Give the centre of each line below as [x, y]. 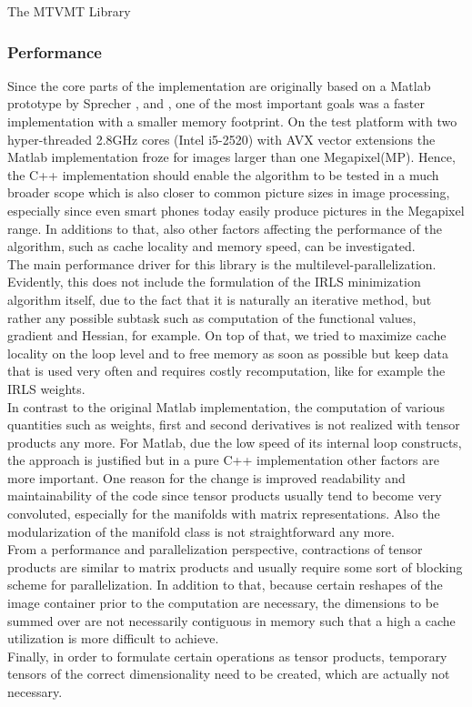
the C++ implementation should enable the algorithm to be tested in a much [223, 174]
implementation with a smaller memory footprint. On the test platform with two [232, 121]
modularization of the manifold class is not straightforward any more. [201, 531]
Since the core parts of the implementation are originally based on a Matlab [219, 85]
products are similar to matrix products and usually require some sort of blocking [235, 566]
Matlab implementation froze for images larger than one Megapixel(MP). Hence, [231, 157]
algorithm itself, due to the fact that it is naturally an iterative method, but [220, 299]
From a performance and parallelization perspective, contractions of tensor [215, 549]
